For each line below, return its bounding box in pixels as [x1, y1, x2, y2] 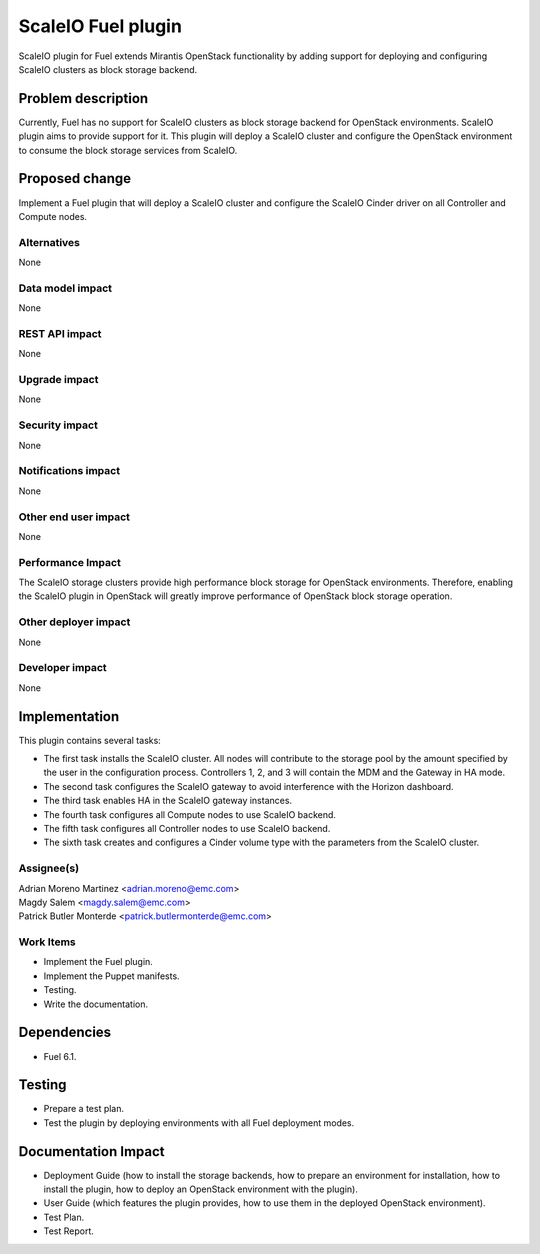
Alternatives [18, 235, 80, 249]
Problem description [18, 90, 149, 107]
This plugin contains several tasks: [18, 734, 162, 746]
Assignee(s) [18, 861, 80, 875]
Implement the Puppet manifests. [43, 970, 180, 982]
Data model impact [18, 281, 113, 295]
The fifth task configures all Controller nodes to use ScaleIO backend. [43, 822, 331, 834]
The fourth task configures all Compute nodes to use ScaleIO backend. [43, 808, 337, 820]
